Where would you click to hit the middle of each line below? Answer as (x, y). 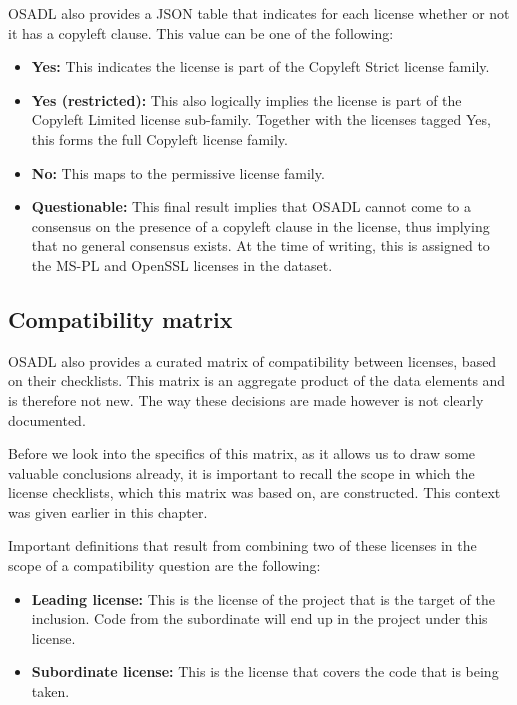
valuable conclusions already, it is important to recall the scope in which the (241, 472)
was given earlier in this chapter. (108, 511)
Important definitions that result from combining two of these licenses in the (242, 545)
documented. (47, 419)
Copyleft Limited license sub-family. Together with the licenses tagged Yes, (261, 119)
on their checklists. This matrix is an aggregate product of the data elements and (257, 380)
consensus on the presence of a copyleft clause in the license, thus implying (260, 225)
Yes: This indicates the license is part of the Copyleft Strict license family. (260, 66)
